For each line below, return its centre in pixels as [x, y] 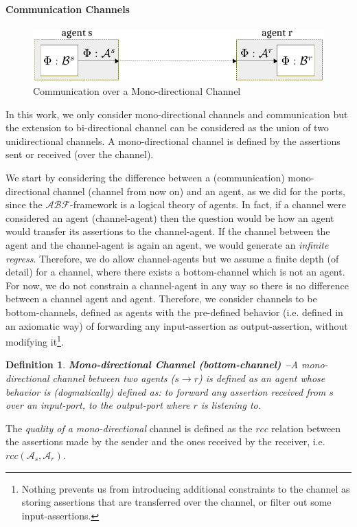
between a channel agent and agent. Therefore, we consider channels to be [161, 299]
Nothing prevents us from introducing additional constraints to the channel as [186, 488]
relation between [306, 428]
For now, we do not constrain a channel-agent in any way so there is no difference [177, 285]
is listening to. [231, 405]
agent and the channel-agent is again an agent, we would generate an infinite [167, 245]
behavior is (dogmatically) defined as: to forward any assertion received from [166, 391]
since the [24, 204]
